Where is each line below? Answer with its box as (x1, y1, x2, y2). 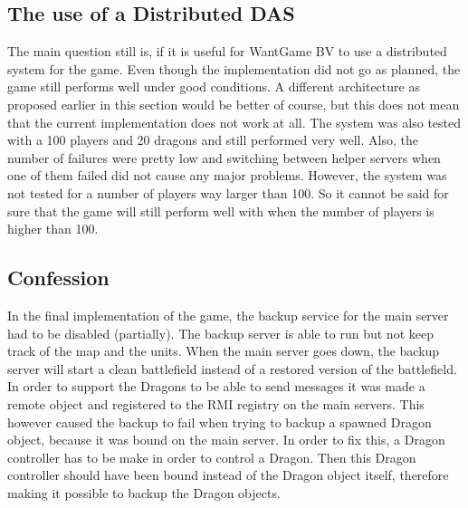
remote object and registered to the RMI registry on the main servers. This (7, 394, 425, 413)
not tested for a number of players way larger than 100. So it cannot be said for (7, 183, 449, 202)
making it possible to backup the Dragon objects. (7, 483, 281, 502)
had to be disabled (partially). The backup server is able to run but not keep (7, 323, 434, 342)
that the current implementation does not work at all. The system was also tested (7, 112, 462, 131)
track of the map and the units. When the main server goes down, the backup (7, 341, 440, 360)
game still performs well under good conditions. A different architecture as (7, 77, 420, 96)
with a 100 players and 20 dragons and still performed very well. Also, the (7, 130, 418, 149)
